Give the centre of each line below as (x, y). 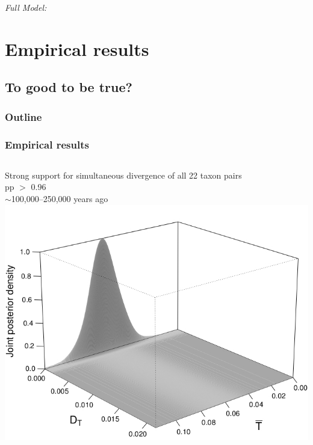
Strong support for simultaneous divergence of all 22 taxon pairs (123, 175)
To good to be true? (69, 87)
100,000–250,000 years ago (60, 198)
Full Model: (26, 7)
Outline (23, 116)
